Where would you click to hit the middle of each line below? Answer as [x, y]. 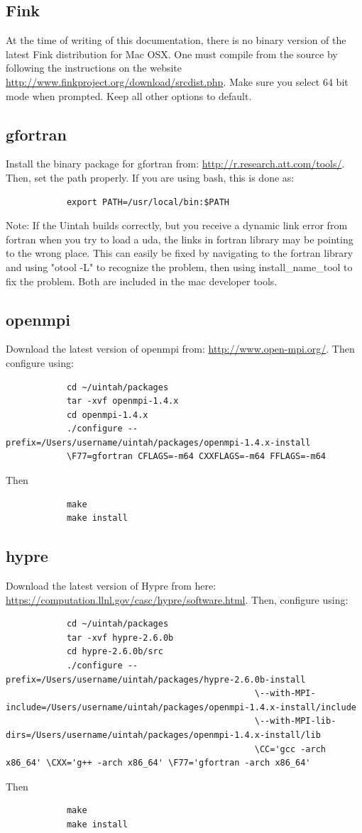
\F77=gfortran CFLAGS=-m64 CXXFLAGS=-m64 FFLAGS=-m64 [196, 457]
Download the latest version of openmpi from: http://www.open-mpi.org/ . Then [180, 349]
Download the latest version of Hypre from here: [111, 586]
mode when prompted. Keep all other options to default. [129, 95]
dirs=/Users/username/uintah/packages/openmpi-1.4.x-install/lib [163, 735]
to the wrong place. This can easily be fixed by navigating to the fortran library [180, 253]
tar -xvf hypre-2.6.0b [120, 638]
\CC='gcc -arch [290, 749]
